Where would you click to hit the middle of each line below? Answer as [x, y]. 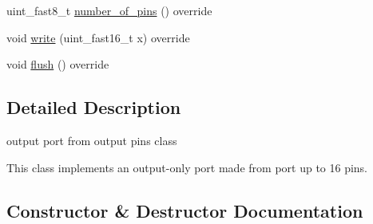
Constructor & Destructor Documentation [185, 210]
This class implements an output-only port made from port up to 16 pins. [187, 167]
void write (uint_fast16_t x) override [98, 37]
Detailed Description [94, 107]
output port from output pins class [92, 140]
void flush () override [58, 64]
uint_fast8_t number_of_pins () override [109, 10]
